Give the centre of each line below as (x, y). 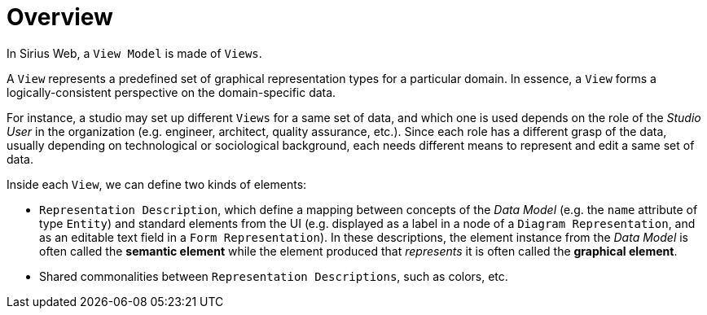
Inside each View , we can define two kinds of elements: (157, 184)
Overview (60, 17)
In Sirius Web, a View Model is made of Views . (134, 53)
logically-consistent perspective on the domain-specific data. (171, 92)
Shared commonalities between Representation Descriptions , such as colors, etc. (274, 276)
